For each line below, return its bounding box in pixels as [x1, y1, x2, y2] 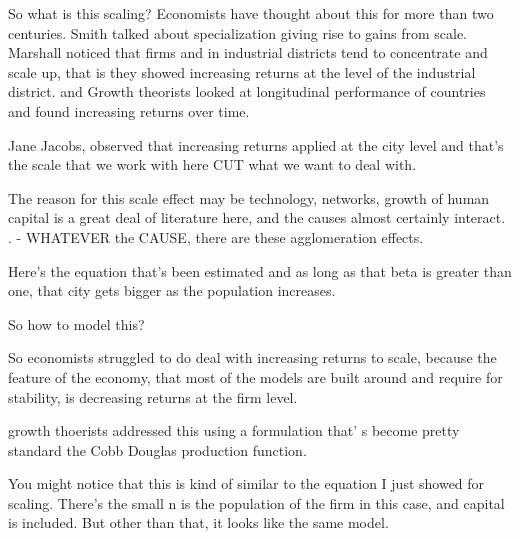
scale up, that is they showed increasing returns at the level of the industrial [8, 61, 476, 82]
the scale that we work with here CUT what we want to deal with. [8, 154, 417, 175]
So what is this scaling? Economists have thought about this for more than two [8, 3, 494, 23]
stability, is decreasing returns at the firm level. [8, 386, 298, 407]
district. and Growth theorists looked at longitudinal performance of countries [8, 81, 486, 102]
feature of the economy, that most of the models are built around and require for [8, 366, 503, 387]
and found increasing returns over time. [8, 100, 250, 121]
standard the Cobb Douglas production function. [8, 439, 307, 460]
